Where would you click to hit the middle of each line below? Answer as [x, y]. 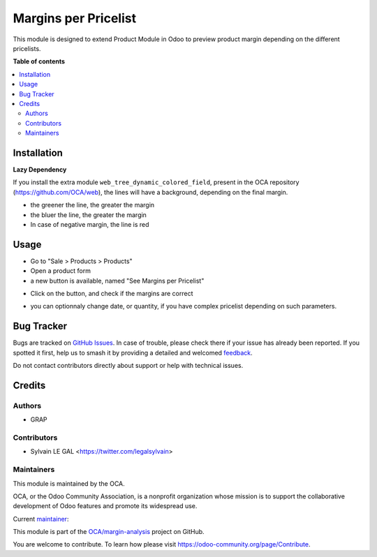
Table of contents [39, 61]
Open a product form [60, 271]
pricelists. [27, 48]
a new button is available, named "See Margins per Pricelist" [117, 281]
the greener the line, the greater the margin [93, 205]
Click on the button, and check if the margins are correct [112, 294]
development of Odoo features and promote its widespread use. [105, 506]
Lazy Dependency [40, 169]
